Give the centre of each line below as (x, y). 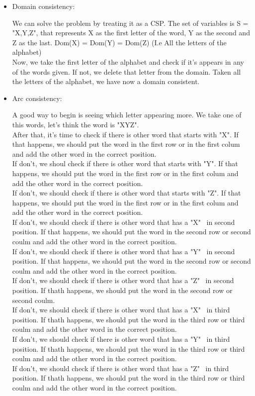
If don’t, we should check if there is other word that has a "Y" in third (121, 339)
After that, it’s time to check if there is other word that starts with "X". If (125, 134)
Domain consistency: (43, 6)
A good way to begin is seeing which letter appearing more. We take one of (127, 115)
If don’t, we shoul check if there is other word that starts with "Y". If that (125, 163)
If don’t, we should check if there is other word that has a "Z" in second (123, 280)
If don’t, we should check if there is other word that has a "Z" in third (121, 368)
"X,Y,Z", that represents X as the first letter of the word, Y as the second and (131, 33)
